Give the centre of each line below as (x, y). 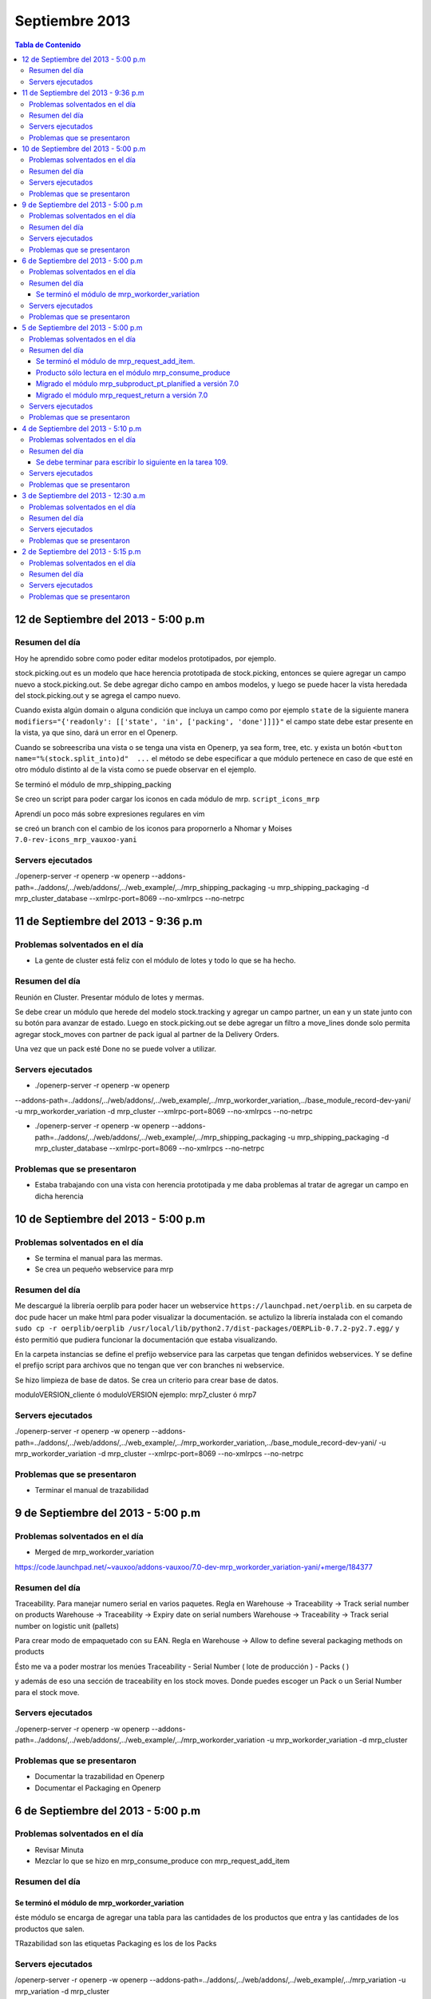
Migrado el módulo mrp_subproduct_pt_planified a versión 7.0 (138, 384)
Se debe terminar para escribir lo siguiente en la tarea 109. (132, 462)
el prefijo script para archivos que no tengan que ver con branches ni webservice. (150, 1365)
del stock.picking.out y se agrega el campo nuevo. (98, 696)
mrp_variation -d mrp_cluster (62, 1991)
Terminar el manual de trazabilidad (92, 1490)
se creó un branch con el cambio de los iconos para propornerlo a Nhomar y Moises (154, 828)
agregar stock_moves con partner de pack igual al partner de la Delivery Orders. (147, 1034)
